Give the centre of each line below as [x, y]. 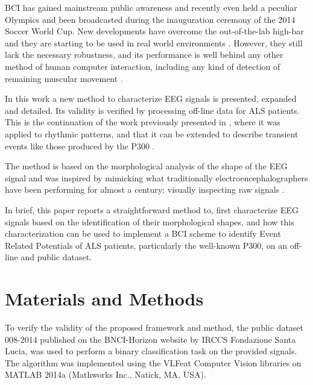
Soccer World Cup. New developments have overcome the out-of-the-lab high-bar [154, 31]
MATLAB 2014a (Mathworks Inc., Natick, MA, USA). [106, 374]
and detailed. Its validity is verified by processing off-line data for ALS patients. [152, 110]
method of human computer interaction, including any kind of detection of [143, 66]
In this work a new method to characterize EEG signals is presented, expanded [151, 99]
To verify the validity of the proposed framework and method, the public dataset [154, 327]
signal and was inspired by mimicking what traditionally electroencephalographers [156, 177]
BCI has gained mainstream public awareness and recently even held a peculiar [151, 7]
